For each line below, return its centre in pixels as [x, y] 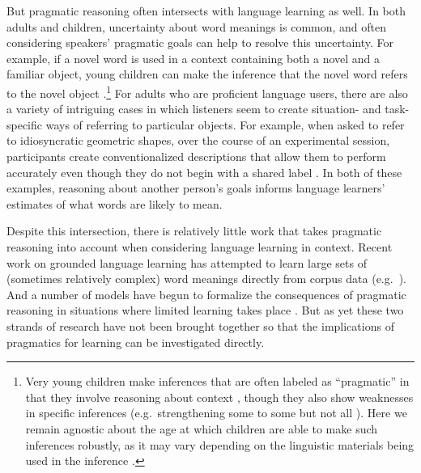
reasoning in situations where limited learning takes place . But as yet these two [205, 310]
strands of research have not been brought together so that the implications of [200, 325]
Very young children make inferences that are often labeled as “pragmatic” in [217, 381]
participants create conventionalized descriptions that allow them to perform [196, 156]
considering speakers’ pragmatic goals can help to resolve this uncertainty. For [200, 42]
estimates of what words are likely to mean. [115, 203]
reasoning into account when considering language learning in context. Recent [200, 246]
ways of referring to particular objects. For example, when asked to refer [225, 124]
